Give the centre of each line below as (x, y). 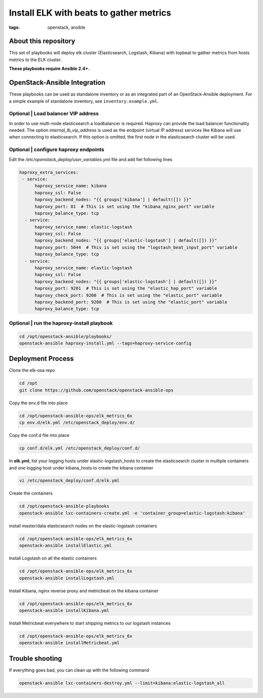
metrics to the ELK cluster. (35, 60)
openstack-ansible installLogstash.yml (67, 578)
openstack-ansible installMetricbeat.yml (69, 643)
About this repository (42, 41)
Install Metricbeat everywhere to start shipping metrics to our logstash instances (90, 623)
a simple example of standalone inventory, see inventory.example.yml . (84, 101)
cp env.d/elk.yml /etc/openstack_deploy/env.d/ (77, 423)
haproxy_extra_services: (49, 172)
